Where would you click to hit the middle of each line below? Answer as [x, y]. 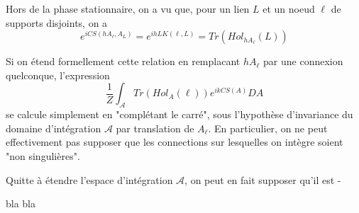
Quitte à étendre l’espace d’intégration [89, 179]
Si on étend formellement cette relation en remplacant [123, 61]
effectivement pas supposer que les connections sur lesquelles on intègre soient [175, 142]
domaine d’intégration [54, 128]
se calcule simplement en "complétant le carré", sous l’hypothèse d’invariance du [179, 114]
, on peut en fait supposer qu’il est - [263, 179]
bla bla [21, 203]
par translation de [155, 128]
